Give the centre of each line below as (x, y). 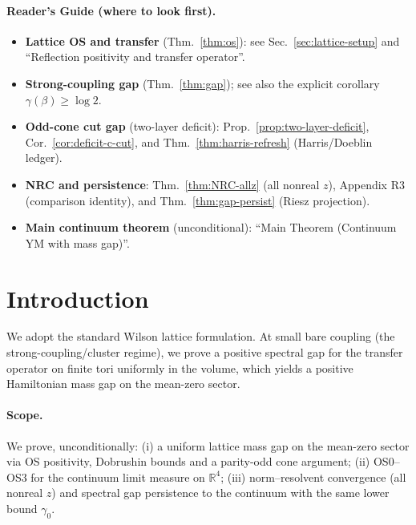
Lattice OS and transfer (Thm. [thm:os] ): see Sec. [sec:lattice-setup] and (212, 40)
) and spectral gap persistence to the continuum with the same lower (220, 493)
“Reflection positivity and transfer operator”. (135, 57)
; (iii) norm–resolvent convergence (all (313, 477)
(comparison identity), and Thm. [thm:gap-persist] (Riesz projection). (198, 200)
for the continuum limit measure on (118, 477)
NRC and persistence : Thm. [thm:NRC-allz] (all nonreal (172, 184)
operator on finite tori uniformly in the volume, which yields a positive (180, 367)
